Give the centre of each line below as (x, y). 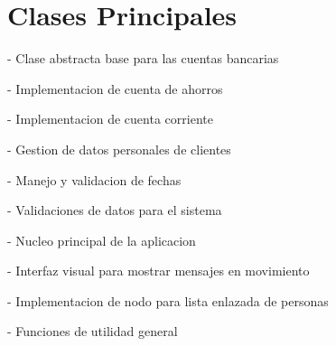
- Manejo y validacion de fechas (94, 179)
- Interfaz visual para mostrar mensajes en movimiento (159, 271)
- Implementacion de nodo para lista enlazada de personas (168, 300)
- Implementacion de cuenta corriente (110, 119)
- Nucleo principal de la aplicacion (102, 240)
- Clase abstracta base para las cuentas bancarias (143, 58)
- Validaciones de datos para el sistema (115, 210)
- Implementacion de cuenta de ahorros (115, 88)
